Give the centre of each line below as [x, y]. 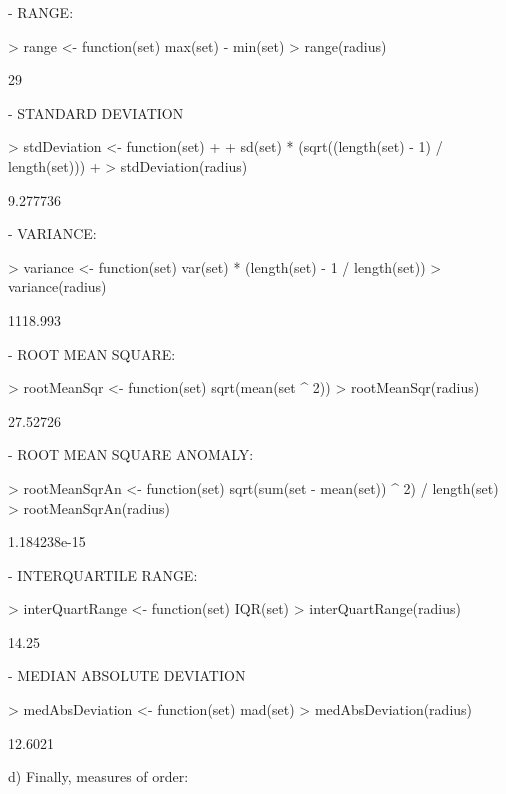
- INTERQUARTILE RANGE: [103, 574]
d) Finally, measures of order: [98, 776]
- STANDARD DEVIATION [96, 112]
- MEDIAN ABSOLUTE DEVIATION [127, 675]
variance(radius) [57, 286]
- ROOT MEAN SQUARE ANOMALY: [131, 454]
